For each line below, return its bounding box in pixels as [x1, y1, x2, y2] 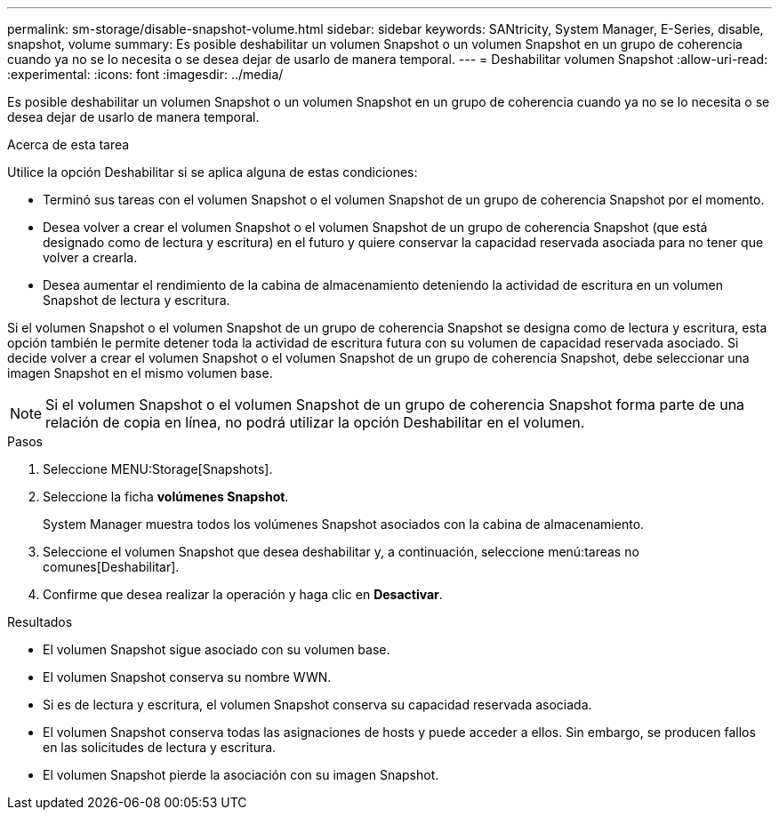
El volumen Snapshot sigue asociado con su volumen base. [43, 642, 390, 657]
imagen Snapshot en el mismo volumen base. [7, 365, 273, 380]
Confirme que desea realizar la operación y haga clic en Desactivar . [43, 587, 443, 602]
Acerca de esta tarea [7, 137, 130, 152]
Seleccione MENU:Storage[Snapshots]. [43, 461, 273, 477]
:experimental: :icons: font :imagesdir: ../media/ [7, 67, 284, 82]
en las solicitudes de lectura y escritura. [43, 740, 277, 755]
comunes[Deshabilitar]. [43, 559, 180, 574]
